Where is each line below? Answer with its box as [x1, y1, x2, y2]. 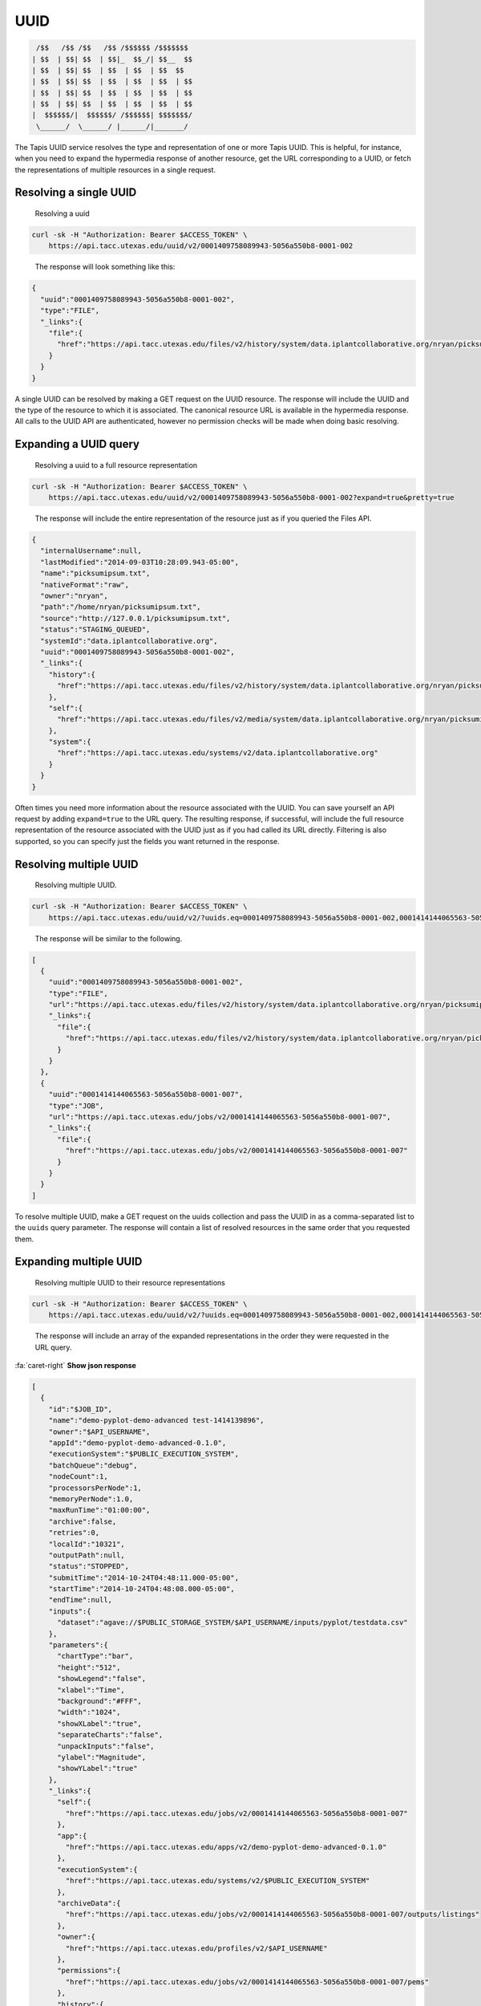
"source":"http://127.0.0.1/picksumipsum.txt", [40, 614, 231, 623]
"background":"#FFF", [57, 1696, 142, 1705]
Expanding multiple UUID [14, 1255, 143, 1269]
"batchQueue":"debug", [48, 1460, 138, 1470]
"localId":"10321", [48, 1539, 126, 1549]
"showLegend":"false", [57, 1674, 147, 1683]
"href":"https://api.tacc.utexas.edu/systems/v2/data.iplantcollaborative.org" [57, 749, 378, 757]
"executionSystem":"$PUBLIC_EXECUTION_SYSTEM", [48, 1449, 240, 1459]
